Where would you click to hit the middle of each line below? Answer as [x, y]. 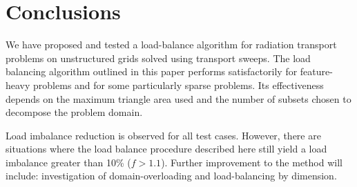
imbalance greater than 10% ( [68, 162]
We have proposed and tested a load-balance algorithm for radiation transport [171, 45]
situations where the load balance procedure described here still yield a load [166, 149]
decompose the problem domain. [74, 112]
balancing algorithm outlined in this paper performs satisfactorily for [152, 71]
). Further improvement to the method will [252, 162]
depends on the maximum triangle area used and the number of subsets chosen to [178, 98]
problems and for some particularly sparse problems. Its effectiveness [178, 85]
